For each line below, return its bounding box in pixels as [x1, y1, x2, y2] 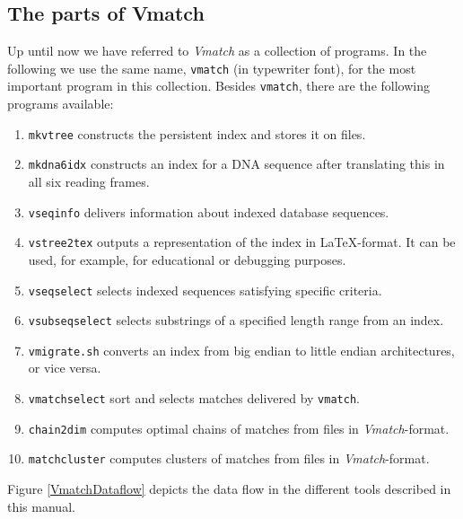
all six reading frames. [28, 172, 150, 191]
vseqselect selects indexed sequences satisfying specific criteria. [28, 280, 382, 299]
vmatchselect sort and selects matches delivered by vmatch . [28, 389, 360, 408]
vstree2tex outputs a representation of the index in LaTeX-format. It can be [28, 233, 456, 251]
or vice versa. [28, 358, 101, 377]
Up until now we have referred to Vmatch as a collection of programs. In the [7, 41, 427, 60]
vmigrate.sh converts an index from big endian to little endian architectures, [28, 340, 455, 359]
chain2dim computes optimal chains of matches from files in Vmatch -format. [28, 418, 450, 437]
